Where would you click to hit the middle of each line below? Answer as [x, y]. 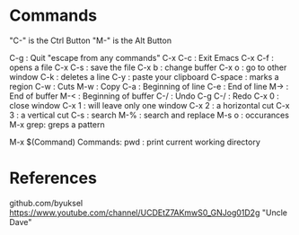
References [53, 178]
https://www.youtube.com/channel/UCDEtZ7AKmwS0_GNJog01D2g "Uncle [148, 213]
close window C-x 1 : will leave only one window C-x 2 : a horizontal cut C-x [149, 105]
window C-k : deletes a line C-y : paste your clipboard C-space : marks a [145, 76]
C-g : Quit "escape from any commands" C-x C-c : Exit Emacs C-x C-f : [141, 57]
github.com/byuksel [46, 203]
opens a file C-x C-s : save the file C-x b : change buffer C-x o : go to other [148, 67]
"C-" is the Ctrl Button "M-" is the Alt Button [91, 40]
